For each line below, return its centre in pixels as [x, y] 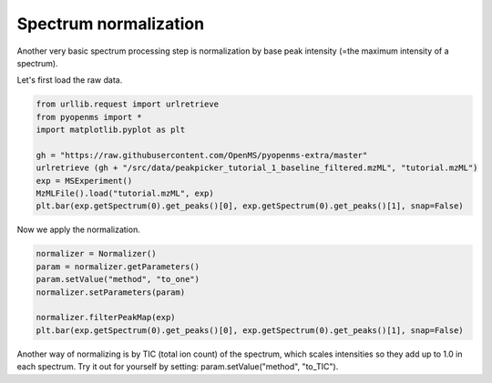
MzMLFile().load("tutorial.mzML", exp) [125, 194]
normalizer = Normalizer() [96, 254]
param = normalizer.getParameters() [118, 267]
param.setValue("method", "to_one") [118, 279]
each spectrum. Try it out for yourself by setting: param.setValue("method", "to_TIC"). [178, 367]
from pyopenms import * [89, 117]
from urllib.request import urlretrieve [127, 104]
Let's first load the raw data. [70, 80]
